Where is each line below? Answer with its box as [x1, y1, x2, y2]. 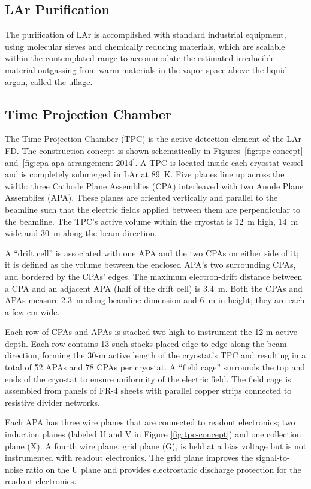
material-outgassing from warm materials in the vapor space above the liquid [5, 63, 288, 76]
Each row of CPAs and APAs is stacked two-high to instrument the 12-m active [5, 325, 297, 338]
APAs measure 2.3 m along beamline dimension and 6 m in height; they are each [5, 294, 305, 306]
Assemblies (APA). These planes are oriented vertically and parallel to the [5, 191, 278, 204]
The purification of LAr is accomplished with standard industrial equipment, [5, 28, 286, 41]
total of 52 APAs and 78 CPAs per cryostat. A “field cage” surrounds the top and [5, 361, 306, 373]
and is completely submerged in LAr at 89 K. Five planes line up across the [5, 168, 285, 180]
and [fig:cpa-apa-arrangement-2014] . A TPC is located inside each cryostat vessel [5, 156, 303, 168]
